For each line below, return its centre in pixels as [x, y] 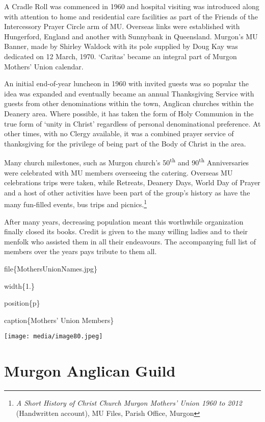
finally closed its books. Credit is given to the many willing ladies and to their [126, 231]
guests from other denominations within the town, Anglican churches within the [129, 103]
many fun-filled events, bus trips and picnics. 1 [75, 203]
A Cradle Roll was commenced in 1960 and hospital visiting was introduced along [132, 6]
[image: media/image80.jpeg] [54, 337]
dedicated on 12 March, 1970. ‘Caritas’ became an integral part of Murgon [121, 56]
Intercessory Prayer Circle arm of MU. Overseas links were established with [122, 26]
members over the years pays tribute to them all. [81, 251]
